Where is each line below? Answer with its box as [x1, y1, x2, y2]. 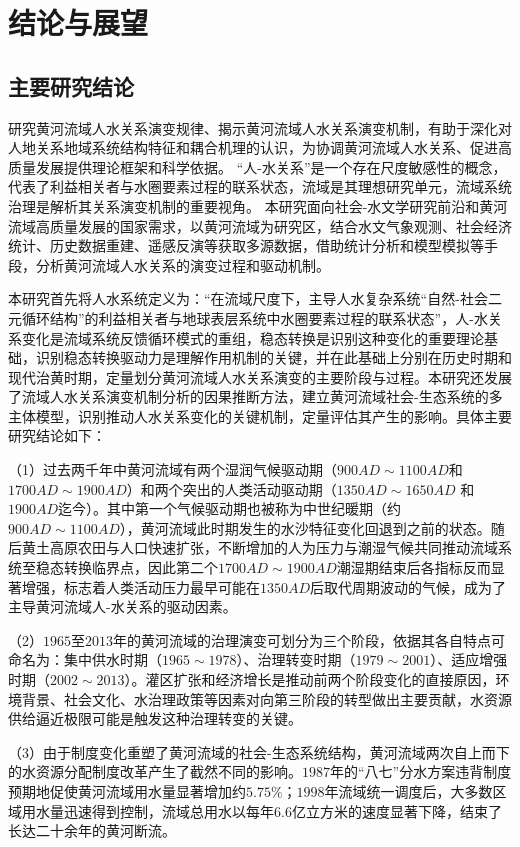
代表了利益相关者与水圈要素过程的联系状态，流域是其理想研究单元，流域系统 [8, 176, 512, 197]
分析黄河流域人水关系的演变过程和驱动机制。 [35, 254, 330, 275]
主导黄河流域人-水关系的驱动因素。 [8, 596, 237, 617]
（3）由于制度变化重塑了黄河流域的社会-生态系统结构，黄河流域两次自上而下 [8, 741, 510, 762]
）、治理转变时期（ [236, 649, 356, 670]
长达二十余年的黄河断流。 [8, 820, 176, 841]
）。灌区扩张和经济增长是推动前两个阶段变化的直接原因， [124, 669, 496, 690]
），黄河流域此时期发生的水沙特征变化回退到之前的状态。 [119, 517, 491, 538]
